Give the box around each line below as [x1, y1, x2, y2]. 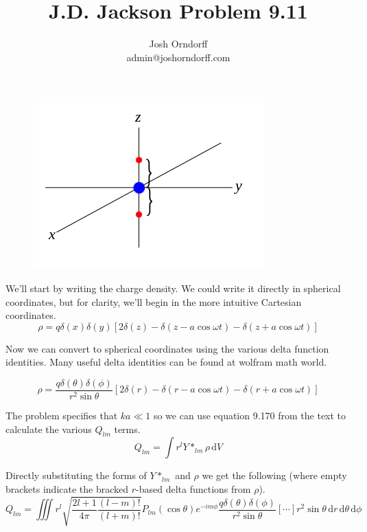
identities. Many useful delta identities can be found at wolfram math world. [5, 355, 327, 369]
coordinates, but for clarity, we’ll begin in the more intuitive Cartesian [5, 294, 302, 309]
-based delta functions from [136, 481, 251, 496]
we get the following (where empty [202, 468, 347, 483]
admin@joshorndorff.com [126, 49, 230, 64]
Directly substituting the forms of [5, 468, 147, 483]
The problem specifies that [5, 408, 118, 422]
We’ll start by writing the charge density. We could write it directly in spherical [5, 280, 341, 295]
